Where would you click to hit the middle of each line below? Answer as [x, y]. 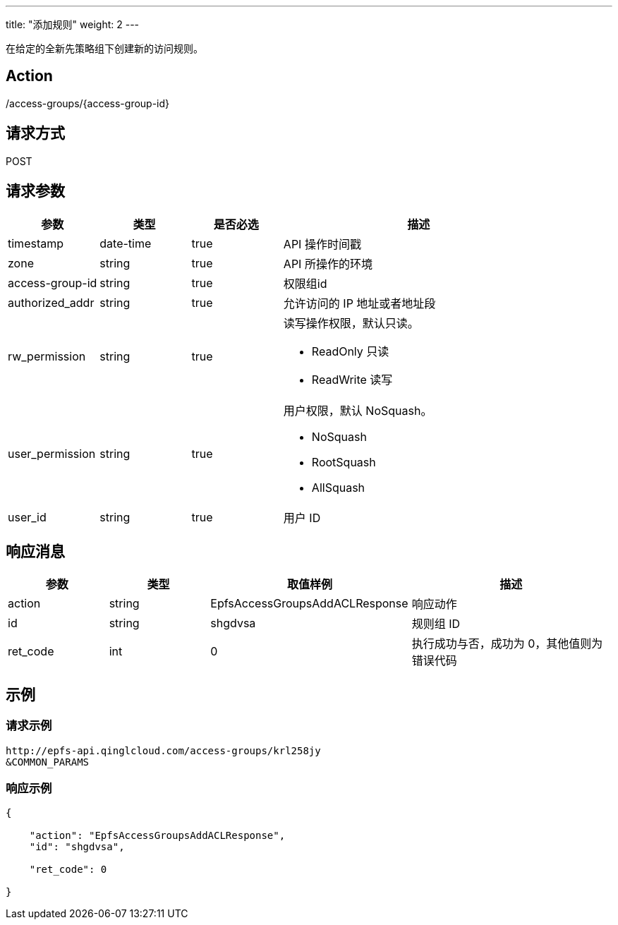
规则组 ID [436, 624]
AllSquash [338, 487]
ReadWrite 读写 [352, 379]
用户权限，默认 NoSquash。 [358, 410]
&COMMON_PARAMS [48, 762]
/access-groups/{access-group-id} [88, 103]
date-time [126, 243]
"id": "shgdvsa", [77, 847]
